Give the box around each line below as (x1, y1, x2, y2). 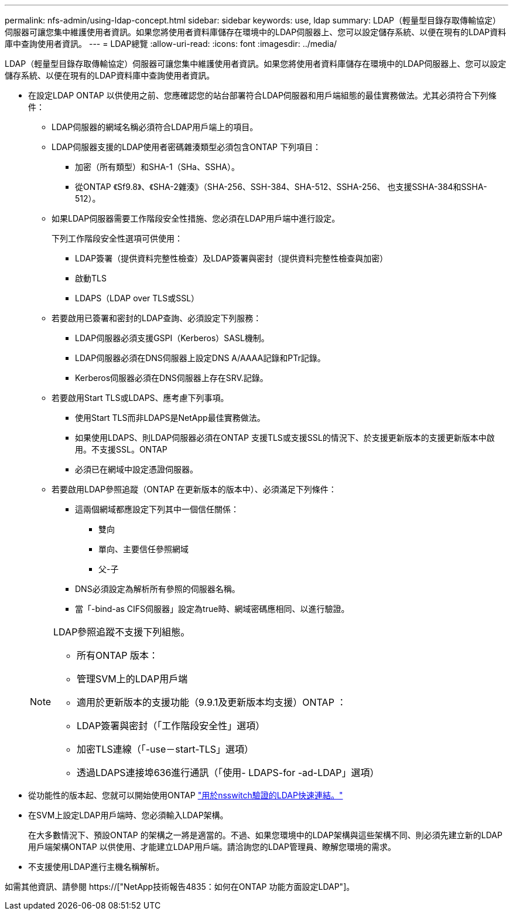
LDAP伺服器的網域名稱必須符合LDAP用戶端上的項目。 (52, 122, 258, 132)
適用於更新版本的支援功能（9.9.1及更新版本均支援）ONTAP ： (77, 696, 347, 708)
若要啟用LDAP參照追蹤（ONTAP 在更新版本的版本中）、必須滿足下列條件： (52, 484, 337, 494)
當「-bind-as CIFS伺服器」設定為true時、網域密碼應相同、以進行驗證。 (75, 604, 350, 614)
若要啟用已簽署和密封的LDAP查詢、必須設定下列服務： (52, 313, 262, 323)
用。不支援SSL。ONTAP (75, 444, 167, 454)
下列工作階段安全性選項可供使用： (52, 233, 183, 243)
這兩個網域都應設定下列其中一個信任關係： (75, 504, 239, 514)
